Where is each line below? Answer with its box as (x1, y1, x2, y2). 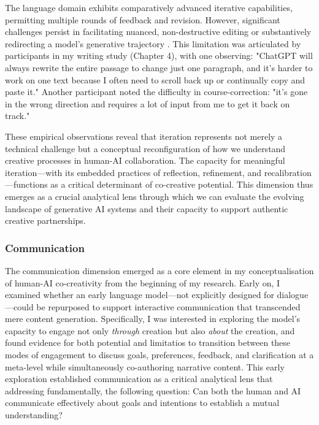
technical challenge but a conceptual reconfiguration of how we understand (5, 142, 286, 155)
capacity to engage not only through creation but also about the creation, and (5, 324, 295, 337)
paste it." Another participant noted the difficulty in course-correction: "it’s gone (5, 85, 308, 98)
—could (5, 300, 34, 313)
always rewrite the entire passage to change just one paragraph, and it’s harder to (5, 61, 313, 74)
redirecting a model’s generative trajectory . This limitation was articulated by (5, 37, 301, 50)
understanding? (5, 408, 63, 421)
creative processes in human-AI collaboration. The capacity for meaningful (5, 154, 285, 167)
